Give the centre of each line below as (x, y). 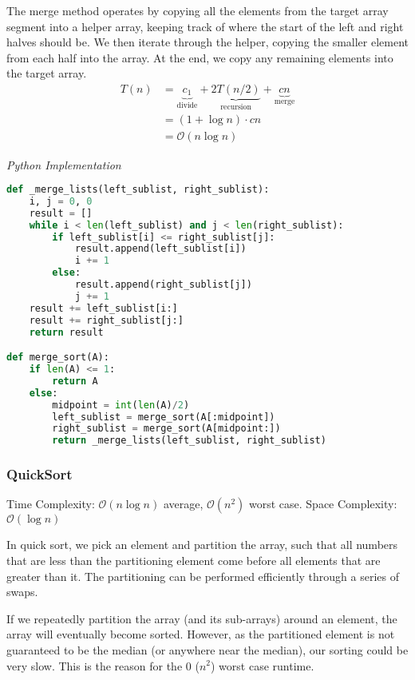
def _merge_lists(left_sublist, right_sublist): (138, 190)
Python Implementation (64, 164)
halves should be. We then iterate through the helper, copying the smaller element (207, 42)
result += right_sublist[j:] (106, 320)
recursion (236, 107)
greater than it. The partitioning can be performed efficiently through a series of (203, 576)
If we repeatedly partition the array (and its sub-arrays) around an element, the (202, 618)
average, (183, 504)
